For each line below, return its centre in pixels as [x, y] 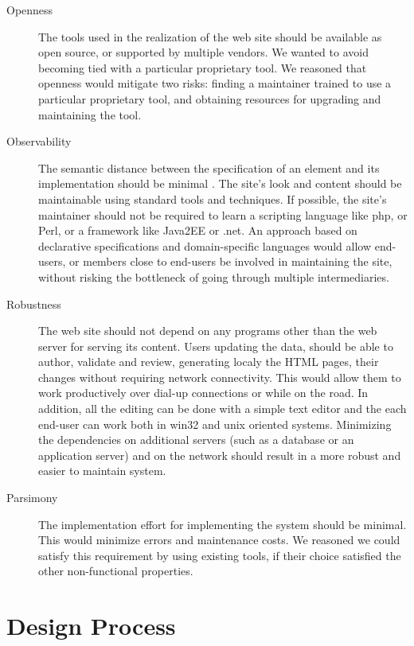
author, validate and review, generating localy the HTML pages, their [209, 362]
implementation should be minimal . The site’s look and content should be [220, 183]
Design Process [91, 626]
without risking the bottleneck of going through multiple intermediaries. [214, 276]
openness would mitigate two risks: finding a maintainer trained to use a [215, 83]
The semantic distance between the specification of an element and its [209, 167]
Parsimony [32, 498]
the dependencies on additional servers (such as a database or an [196, 440]
